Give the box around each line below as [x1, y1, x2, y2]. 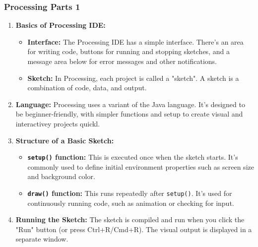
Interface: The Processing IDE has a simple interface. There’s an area [27, 36, 244, 47]
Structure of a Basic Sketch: [15, 135, 114, 145]
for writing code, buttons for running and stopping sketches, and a [27, 46, 230, 57]
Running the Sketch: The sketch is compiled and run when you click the [15, 214, 245, 225]
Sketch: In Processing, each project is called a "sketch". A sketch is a [27, 72, 239, 83]
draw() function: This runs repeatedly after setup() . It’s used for [27, 188, 232, 198]
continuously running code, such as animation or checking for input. [27, 197, 234, 208]
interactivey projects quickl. [15, 118, 100, 128]
